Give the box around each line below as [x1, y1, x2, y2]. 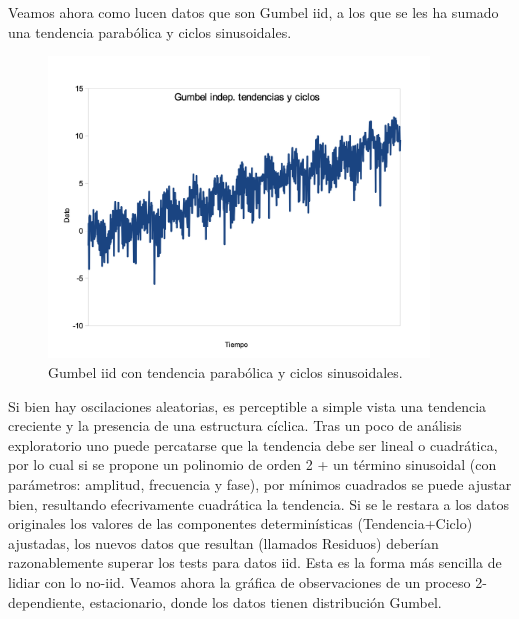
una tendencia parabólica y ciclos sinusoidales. [8, 21, 292, 42]
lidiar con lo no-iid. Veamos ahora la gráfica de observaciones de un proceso [8, 571, 471, 592]
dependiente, [8, 591, 86, 612]
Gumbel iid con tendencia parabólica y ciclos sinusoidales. [48, 362, 403, 382]
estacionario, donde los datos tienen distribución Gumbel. [89, 591, 442, 612]
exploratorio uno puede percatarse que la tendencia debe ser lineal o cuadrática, [8, 434, 498, 455]
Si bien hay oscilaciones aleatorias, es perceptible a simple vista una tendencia [8, 395, 487, 416]
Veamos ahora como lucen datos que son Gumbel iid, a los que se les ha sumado [8, 2, 499, 22]
